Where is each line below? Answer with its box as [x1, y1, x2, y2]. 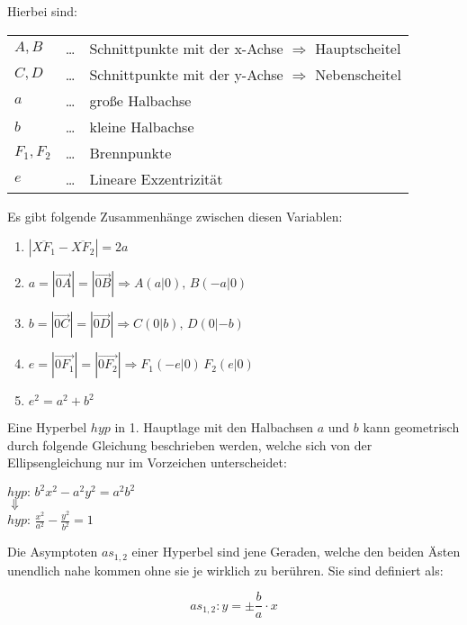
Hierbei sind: [7, 2, 77, 20]
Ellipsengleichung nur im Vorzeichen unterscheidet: [7, 453, 287, 472]
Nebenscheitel [315, 63, 401, 85]
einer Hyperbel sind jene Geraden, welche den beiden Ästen [131, 542, 461, 561]
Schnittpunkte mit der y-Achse [89, 63, 283, 85]
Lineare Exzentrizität [89, 168, 223, 189]
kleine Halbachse [89, 115, 194, 137]
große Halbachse [89, 89, 192, 111]
